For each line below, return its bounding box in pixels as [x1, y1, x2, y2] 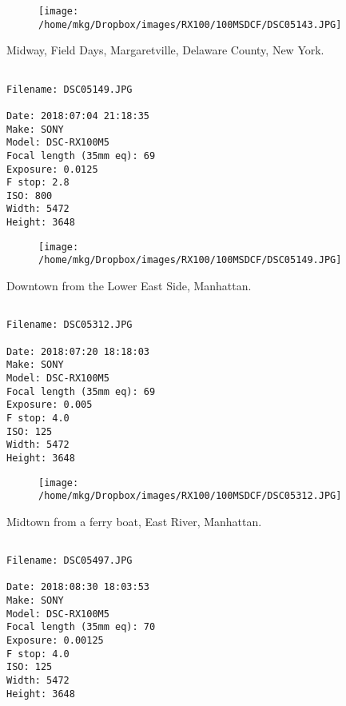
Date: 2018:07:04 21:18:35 [6, 110, 149, 122]
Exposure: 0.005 [6, 399, 93, 411]
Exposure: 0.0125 [6, 163, 98, 175]
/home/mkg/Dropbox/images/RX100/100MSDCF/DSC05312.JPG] [38, 490, 342, 502]
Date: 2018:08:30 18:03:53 [6, 581, 149, 593]
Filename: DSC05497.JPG [6, 555, 133, 567]
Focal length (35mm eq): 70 [6, 621, 156, 633]
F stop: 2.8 [6, 177, 70, 189]
